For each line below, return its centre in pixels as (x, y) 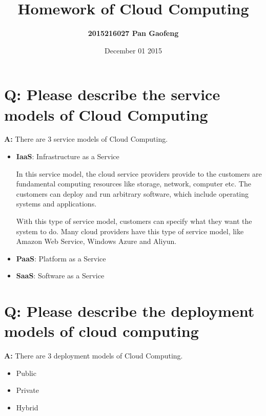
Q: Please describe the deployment (129, 311)
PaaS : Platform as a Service (61, 258)
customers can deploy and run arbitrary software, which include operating (132, 193)
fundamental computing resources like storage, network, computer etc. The (134, 184)
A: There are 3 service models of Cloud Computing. (86, 139)
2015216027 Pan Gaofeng (133, 33)
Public (26, 373)
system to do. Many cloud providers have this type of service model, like (130, 231)
